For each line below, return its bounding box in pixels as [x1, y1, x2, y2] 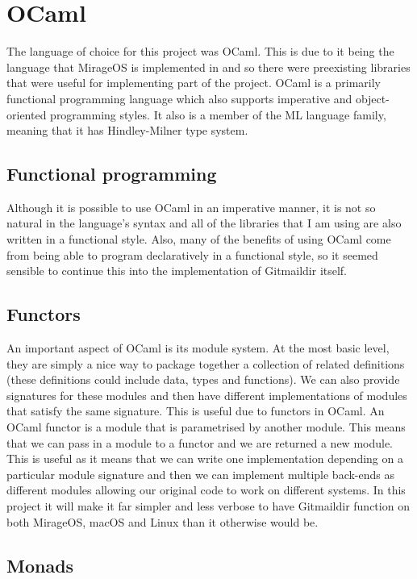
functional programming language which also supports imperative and [6, 90, 352, 106]
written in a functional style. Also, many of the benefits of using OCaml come [6, 231, 391, 248]
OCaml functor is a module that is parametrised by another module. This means [6, 419, 406, 435]
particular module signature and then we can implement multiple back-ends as [6, 465, 395, 482]
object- [355, 90, 390, 106]
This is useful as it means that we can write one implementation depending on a [6, 450, 403, 467]
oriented [6, 106, 47, 123]
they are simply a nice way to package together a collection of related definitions [6, 355, 405, 372]
